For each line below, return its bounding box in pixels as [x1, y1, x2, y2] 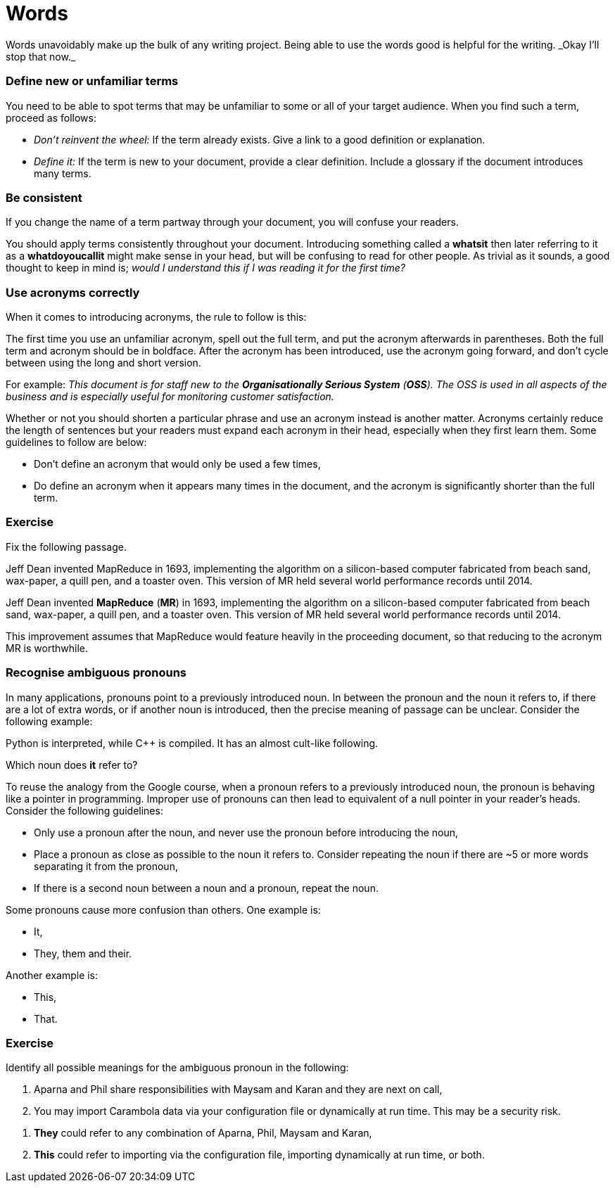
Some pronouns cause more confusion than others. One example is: [6, 903, 321, 916]
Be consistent [6, 190, 82, 205]
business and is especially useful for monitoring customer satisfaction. [6, 390, 334, 402]
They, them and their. [34, 947, 132, 959]
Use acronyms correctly [6, 285, 140, 300]
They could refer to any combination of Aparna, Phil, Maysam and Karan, [34, 1127, 372, 1139]
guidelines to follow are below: [6, 436, 147, 448]
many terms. [34, 167, 91, 179]
